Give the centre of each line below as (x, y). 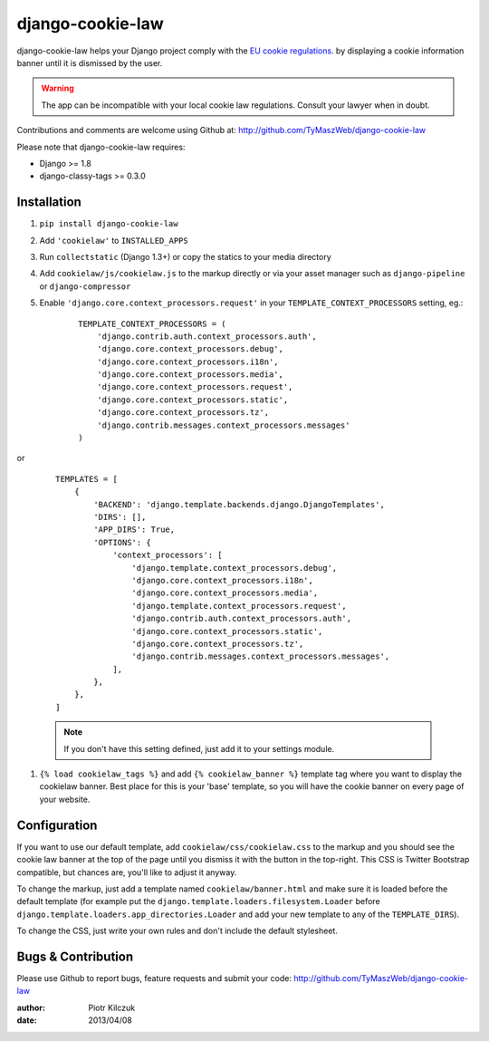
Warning (58, 88)
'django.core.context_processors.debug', (190, 349)
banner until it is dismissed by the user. (90, 63)
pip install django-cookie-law (109, 224)
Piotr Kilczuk (112, 1007)
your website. (65, 799)
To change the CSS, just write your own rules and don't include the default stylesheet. (177, 931)
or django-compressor (85, 286)
